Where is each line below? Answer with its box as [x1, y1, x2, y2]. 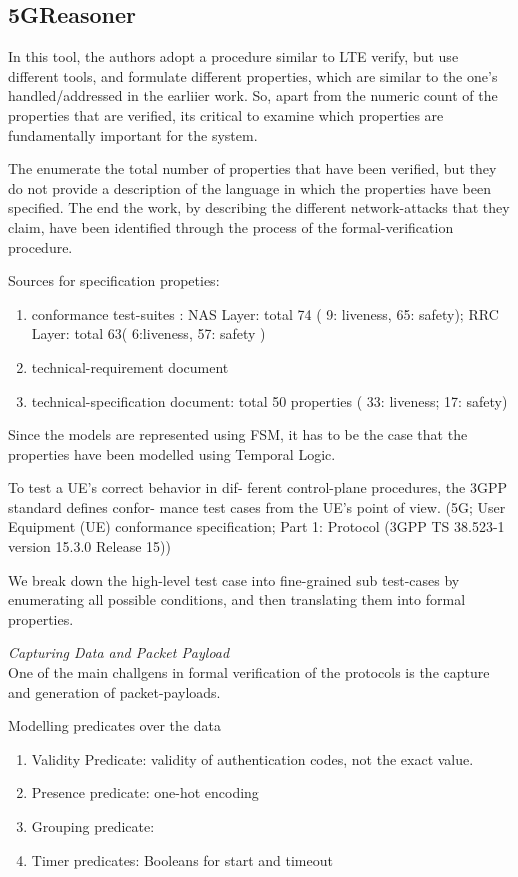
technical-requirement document [31, 356, 229, 377]
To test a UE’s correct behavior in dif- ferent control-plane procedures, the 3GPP [8, 477, 507, 498]
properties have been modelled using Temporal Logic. [8, 443, 336, 464]
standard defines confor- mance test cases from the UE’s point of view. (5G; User [8, 496, 506, 517]
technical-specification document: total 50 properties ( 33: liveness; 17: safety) [31, 390, 508, 411]
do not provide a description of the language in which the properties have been [8, 177, 491, 198]
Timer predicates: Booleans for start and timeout [31, 849, 333, 870]
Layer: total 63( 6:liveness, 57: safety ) [31, 323, 266, 344]
